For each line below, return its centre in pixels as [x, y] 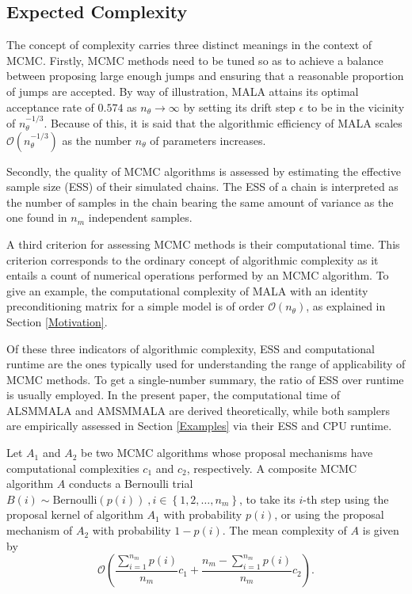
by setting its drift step [239, 107]
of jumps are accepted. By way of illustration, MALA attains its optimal [183, 91]
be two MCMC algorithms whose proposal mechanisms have [227, 453]
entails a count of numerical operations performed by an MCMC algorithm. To [198, 275]
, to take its [267, 499]
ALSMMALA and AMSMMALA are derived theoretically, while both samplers [198, 410]
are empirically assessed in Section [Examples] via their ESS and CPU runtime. [199, 426]
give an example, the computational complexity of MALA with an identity [187, 290]
